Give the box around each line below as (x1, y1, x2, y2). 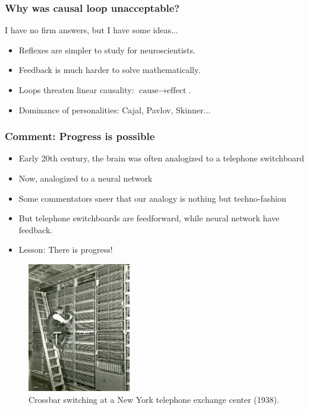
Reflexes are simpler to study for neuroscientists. (18, 43, 196, 56)
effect (166, 87, 187, 95)
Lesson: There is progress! (18, 243, 113, 256)
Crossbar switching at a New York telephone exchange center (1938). (29, 393, 279, 405)
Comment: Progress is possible (5, 129, 155, 144)
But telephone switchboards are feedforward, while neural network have (18, 212, 279, 224)
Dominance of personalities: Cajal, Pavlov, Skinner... (18, 103, 211, 116)
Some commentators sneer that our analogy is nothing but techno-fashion (18, 192, 286, 204)
